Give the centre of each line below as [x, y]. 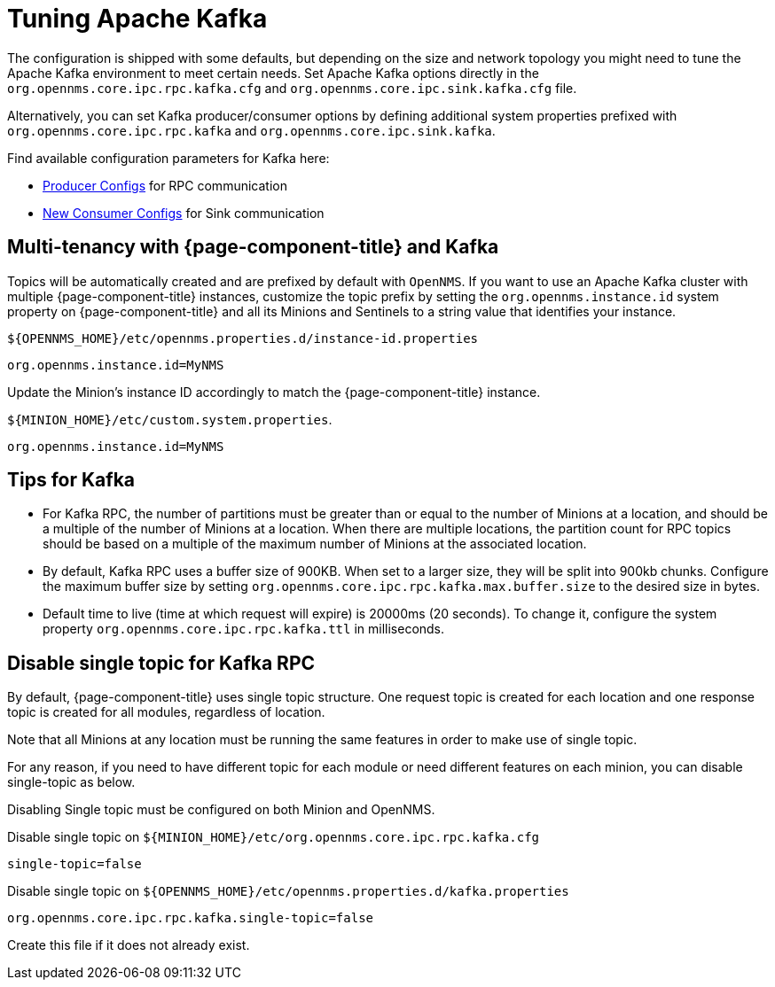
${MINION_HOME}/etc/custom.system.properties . [170, 419]
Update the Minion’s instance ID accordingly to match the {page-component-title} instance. [274, 392]
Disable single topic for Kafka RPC [161, 663]
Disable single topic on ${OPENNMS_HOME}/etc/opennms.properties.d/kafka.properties [288, 891]
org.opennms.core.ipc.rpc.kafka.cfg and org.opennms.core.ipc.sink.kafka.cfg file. [292, 88]
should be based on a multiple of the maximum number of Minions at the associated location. [315, 544]
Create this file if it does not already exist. [129, 945]
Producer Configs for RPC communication [165, 185]
